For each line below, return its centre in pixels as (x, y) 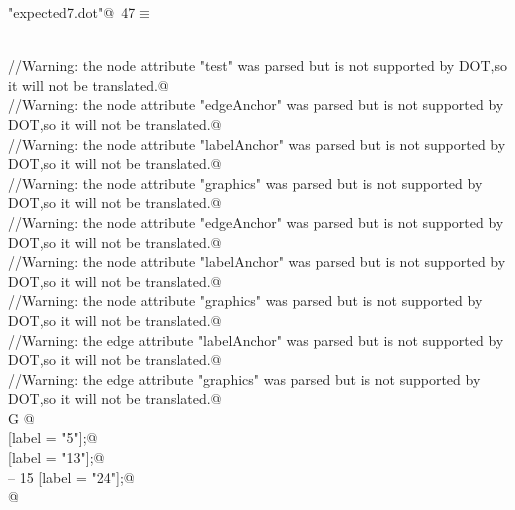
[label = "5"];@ (53, 437)
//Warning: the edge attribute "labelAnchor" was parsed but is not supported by (256, 339)
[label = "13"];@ (56, 457)
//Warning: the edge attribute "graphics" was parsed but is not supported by (244, 378)
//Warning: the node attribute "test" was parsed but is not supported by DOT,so (257, 65)
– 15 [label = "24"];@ (71, 476)
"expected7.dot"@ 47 (72, 12)
